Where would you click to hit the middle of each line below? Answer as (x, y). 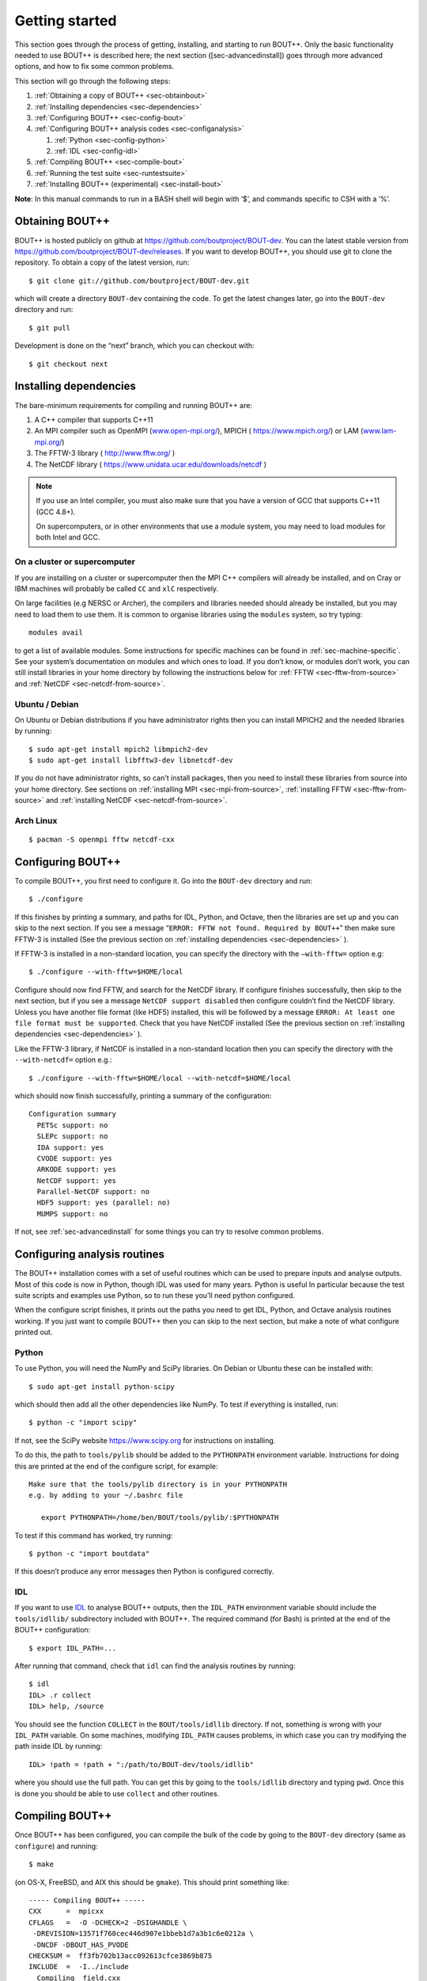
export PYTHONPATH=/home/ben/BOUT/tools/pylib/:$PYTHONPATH (160, 1518)
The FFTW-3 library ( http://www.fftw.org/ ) (105, 453)
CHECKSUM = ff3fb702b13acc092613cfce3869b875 (121, 1956)
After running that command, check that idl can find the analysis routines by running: (155, 1666)
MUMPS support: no (72, 1214)
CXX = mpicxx (66, 1911)
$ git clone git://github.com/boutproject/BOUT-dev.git (139, 281)
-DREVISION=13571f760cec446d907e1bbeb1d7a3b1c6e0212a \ (144, 1934)
